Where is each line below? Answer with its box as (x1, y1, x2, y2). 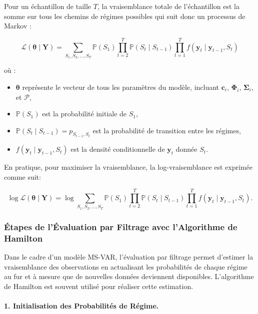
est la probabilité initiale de (42, 108, 127, 119)
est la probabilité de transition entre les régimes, (92, 125, 241, 135)
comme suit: (4, 171, 41, 182)
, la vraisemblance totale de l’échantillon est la (97, 1, 240, 11)
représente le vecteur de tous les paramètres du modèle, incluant (22, 81, 219, 92)
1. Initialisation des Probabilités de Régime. (4, 300, 159, 311)
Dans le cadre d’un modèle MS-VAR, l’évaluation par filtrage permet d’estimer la (4, 251, 253, 262)
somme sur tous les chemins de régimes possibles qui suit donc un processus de (4, 10, 245, 21)
